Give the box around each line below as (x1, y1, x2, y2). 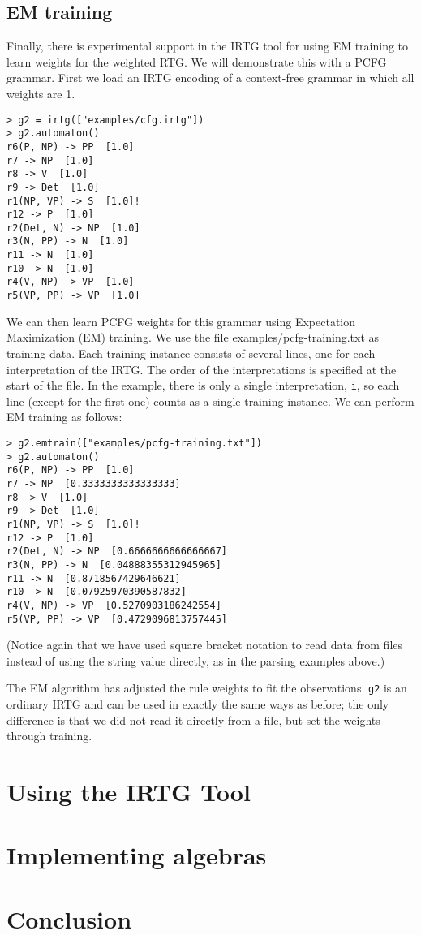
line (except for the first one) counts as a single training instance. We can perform (6, 392, 415, 409)
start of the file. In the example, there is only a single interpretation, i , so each (6, 377, 400, 394)
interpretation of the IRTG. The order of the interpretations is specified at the (6, 360, 397, 377)
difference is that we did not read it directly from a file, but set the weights (6, 711, 380, 728)
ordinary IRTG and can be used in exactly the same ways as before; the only (6, 696, 389, 713)
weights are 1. (6, 84, 75, 101)
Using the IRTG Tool (6, 774, 251, 808)
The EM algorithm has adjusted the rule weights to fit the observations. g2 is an (6, 679, 407, 696)
